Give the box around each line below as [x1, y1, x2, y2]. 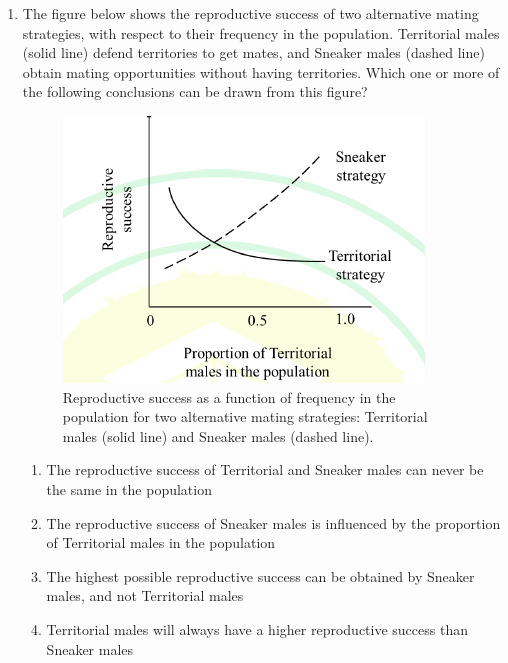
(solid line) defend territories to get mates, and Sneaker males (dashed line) [22, 42, 485, 63]
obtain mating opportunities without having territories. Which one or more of [22, 61, 500, 82]
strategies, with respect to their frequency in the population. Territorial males [22, 22, 500, 43]
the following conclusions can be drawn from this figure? [22, 81, 368, 102]
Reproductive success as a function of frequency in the [62, 386, 396, 407]
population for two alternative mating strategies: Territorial [62, 406, 428, 427]
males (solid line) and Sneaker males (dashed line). [62, 425, 374, 446]
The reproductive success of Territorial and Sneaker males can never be [46, 459, 484, 480]
